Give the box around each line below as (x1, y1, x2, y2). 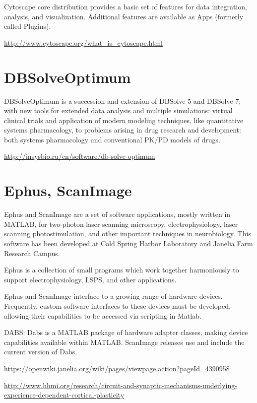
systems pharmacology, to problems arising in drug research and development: (4, 125, 241, 135)
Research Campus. (4, 248, 60, 258)
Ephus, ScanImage (4, 180, 132, 201)
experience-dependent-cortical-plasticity (4, 390, 125, 400)
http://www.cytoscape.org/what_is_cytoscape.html (4, 37, 163, 48)
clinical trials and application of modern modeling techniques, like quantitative (4, 115, 244, 125)
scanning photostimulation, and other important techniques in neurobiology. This (4, 228, 251, 239)
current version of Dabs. (4, 346, 77, 357)
